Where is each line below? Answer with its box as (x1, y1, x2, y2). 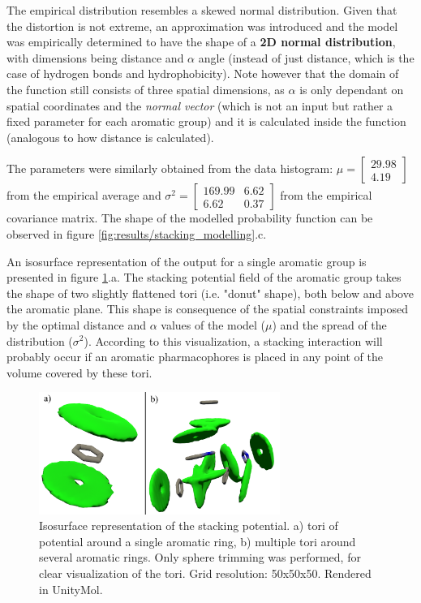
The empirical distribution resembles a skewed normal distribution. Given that (6, 2, 397, 18)
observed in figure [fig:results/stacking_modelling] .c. (6, 225, 267, 242)
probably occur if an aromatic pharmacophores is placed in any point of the (6, 348, 383, 365)
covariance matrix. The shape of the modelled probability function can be (6, 209, 373, 226)
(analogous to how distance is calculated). (6, 128, 214, 145)
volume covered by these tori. (6, 364, 153, 381)
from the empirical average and (6, 187, 161, 204)
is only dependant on (299, 80, 404, 97)
